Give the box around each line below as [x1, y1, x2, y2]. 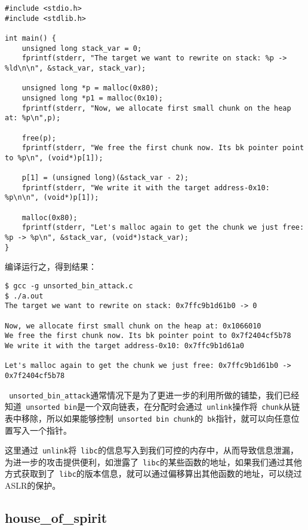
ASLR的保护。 [5, 479, 61, 492]
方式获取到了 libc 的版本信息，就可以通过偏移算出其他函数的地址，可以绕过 [5, 467, 302, 480]
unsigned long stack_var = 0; [21, 44, 142, 53]
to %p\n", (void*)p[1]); [5, 153, 103, 162]
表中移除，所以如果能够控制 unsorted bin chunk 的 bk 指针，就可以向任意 [5, 412, 291, 424]
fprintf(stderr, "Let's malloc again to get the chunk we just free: [21, 223, 304, 232]
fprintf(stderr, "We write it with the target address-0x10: [21, 183, 270, 192]
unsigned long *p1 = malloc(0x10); [21, 93, 163, 102]
